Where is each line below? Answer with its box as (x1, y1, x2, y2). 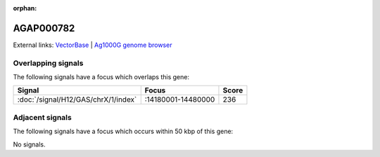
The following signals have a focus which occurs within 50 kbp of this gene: (13, 127, 234, 136)
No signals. (13, 140, 46, 149)
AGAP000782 (13, 22, 75, 34)
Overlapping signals (13, 58, 84, 68)
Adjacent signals (13, 112, 72, 122)
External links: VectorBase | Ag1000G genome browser (13, 41, 172, 49)
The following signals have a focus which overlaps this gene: (13, 73, 190, 81)
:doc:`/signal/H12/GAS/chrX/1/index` (17, 95, 137, 104)
